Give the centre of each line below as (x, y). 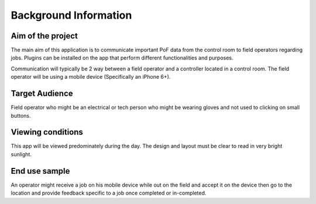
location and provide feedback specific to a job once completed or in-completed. (109, 193)
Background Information (71, 15)
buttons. (21, 115)
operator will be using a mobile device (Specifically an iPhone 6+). (91, 77)
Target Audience (42, 94)
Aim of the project (44, 36)
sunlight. (21, 154)
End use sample (40, 171)
